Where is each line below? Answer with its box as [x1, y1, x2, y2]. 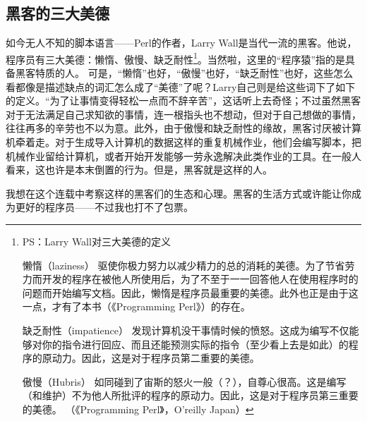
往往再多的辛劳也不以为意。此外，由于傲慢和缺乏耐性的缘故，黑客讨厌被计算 [6, 121, 361, 135]
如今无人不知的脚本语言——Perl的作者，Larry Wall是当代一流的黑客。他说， [6, 35, 357, 50]
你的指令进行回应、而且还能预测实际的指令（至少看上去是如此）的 [42, 336, 349, 351]
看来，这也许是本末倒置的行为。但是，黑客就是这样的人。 [6, 162, 272, 177]
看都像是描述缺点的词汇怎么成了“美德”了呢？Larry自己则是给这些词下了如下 [6, 79, 356, 94]
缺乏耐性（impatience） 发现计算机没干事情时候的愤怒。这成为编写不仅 [22, 322, 349, 337]
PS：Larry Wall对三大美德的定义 [22, 233, 171, 248]
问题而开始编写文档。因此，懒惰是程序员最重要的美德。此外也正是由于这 [22, 285, 359, 300]
